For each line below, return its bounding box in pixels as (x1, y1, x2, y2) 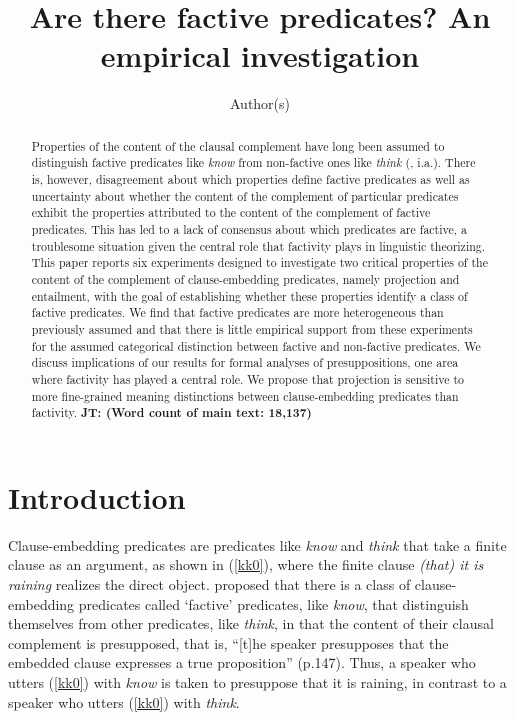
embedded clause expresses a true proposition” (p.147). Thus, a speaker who (8, 652, 476, 673)
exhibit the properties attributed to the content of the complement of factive (31, 204, 431, 221)
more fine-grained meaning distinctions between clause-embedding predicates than (31, 387, 459, 404)
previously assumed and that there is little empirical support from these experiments (31, 320, 473, 337)
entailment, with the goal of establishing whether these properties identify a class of (31, 287, 468, 304)
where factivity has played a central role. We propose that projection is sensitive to (31, 370, 464, 387)
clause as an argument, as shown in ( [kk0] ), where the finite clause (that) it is (8, 554, 484, 575)
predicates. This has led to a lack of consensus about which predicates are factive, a (31, 220, 467, 237)
